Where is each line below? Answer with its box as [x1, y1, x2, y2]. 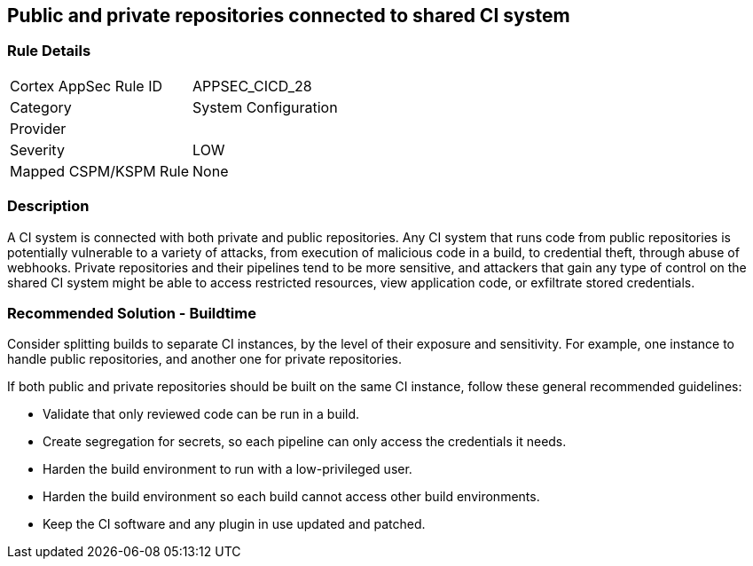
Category [10, 98, 72, 116]
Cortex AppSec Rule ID [10, 76, 163, 95]
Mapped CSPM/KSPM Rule [10, 161, 190, 180]
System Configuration [192, 98, 338, 116]
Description [7, 197, 90, 216]
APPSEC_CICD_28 [192, 76, 312, 95]
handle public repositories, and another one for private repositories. [7, 351, 402, 367]
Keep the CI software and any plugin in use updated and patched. [43, 516, 426, 532]
